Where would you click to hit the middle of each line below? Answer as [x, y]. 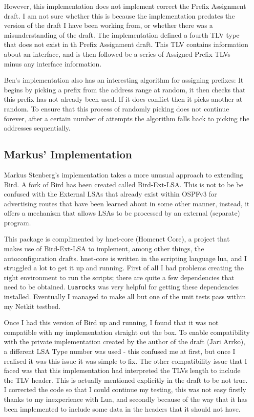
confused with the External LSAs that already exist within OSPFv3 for [111, 194]
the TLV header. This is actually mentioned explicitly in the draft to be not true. [126, 380]
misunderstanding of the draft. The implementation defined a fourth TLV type [122, 34]
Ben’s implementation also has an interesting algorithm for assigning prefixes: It [124, 80]
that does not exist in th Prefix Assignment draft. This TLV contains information [126, 44]
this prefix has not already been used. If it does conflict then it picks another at [123, 99]
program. [18, 222]
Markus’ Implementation [68, 154]
